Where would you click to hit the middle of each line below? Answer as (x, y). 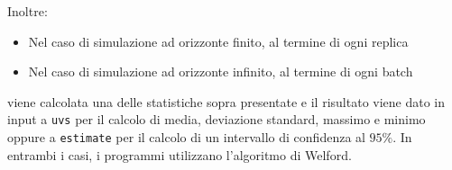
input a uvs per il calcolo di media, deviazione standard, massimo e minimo (217, 119)
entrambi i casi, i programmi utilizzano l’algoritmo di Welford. (180, 154)
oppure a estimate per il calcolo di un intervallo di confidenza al (186, 137)
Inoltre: (28, 11)
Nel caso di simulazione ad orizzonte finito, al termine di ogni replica (218, 41)
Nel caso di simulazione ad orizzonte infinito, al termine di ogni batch (221, 72)
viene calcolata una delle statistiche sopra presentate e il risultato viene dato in (226, 101)
